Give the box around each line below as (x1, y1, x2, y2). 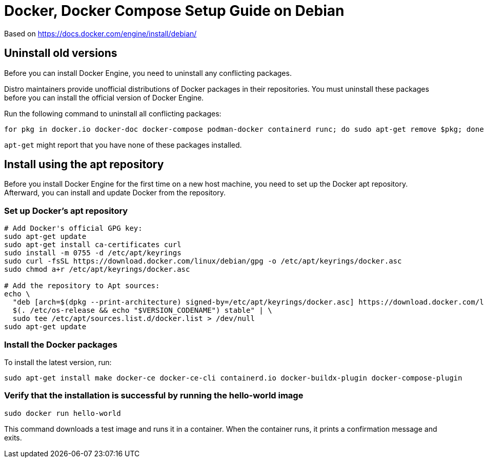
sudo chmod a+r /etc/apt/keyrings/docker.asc (4, 265, 190, 274)
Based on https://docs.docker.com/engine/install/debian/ (4, 29, 197, 38)
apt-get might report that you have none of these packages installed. (4, 140, 242, 149)
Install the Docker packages (4, 339, 117, 350)
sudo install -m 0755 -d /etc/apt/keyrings (4, 249, 181, 257)
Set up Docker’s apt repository (4, 205, 128, 216)
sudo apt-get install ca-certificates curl (4, 240, 181, 249)
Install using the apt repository (4, 158, 164, 171)
